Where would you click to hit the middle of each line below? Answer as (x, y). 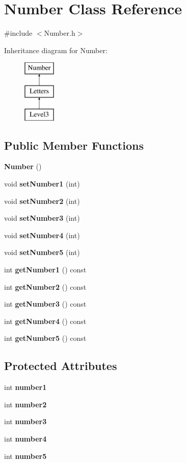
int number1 (25, 387)
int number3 (25, 421)
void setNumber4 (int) (42, 235)
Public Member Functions (74, 145)
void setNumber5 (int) (42, 252)
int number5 (25, 456)
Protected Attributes (61, 366)
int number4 (25, 438)
